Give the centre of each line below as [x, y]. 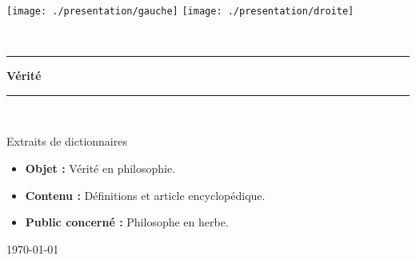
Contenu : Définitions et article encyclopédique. [145, 195]
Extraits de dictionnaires [67, 141]
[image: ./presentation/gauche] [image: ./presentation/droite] [180, 11]
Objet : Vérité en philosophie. [100, 168]
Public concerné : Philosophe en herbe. [127, 222]
